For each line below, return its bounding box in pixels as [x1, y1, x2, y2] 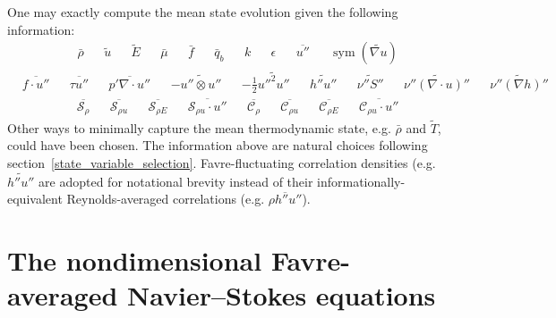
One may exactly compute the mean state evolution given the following [7, 3, 398, 21]
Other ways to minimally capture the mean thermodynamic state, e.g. [7, 118, 391, 137]
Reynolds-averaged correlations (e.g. [66, 189, 265, 208]
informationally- [317, 172, 406, 190]
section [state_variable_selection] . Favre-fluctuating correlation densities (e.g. [7, 153, 436, 172]
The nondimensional [7, 242, 262, 279]
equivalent [7, 189, 63, 208]
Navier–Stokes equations [127, 277, 436, 314]
